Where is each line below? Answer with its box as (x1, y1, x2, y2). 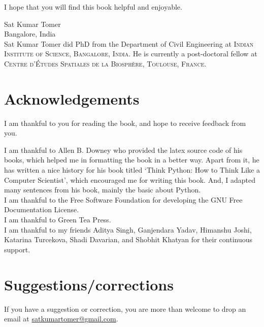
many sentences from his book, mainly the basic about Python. (4, 184, 201, 195)
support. (4, 244, 30, 254)
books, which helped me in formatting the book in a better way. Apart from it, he (4, 154, 259, 165)
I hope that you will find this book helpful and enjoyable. (4, 2, 182, 12)
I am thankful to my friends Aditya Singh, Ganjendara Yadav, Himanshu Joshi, (4, 224, 252, 235)
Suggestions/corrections (4, 274, 174, 295)
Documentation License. (4, 204, 79, 215)
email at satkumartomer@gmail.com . (4, 313, 118, 324)
